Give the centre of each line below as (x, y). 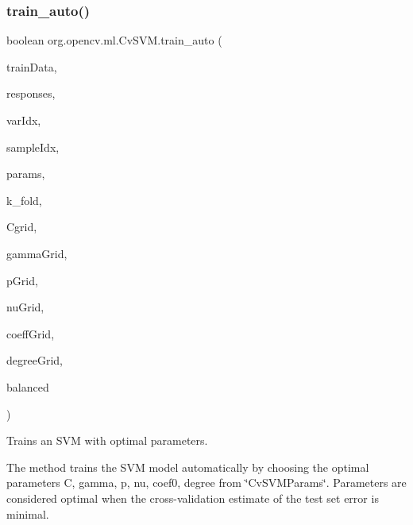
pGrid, (22, 280)
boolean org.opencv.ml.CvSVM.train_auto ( (114, 40)
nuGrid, (25, 307)
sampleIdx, (33, 147)
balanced (28, 386)
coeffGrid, (31, 333)
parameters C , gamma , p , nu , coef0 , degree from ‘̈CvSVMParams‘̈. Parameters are (206, 483)
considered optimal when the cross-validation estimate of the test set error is (193, 498)
